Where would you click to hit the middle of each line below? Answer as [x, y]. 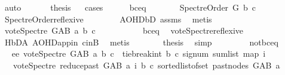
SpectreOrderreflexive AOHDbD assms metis [108, 19]
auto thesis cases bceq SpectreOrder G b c [130, 7]
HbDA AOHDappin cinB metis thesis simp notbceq [141, 42]
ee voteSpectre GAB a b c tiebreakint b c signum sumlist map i [139, 53]
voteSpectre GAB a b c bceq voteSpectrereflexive [124, 30]
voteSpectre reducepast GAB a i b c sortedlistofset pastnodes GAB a [146, 65]
